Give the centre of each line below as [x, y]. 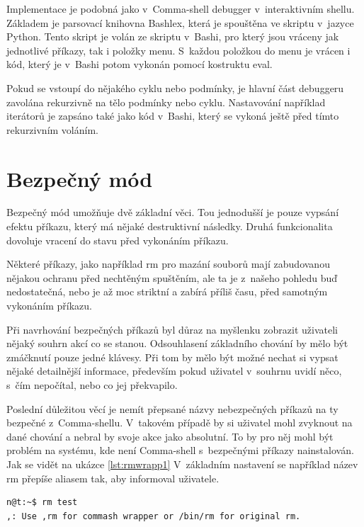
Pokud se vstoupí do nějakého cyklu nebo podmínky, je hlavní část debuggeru [175, 87]
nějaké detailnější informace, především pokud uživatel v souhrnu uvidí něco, [174, 371]
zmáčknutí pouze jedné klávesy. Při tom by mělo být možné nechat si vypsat [172, 357]
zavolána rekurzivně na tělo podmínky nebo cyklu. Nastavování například [166, 102]
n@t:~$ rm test [42, 503]
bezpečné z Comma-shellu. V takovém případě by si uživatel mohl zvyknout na [180, 423]
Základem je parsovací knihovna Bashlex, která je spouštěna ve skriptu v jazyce [180, 22]
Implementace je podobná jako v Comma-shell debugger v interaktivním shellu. [181, 8]
